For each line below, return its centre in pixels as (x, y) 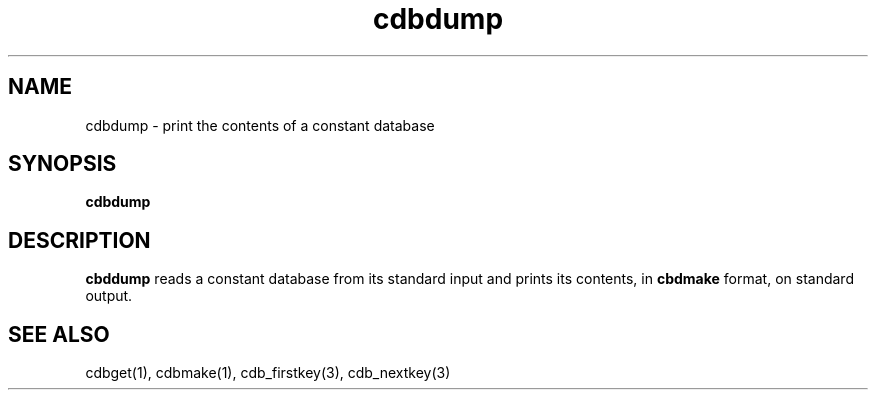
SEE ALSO (59, 334)
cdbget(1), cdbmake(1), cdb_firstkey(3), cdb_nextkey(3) (268, 373)
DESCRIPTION (79, 240)
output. (109, 296)
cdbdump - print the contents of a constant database (260, 125)
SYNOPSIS (62, 164)
